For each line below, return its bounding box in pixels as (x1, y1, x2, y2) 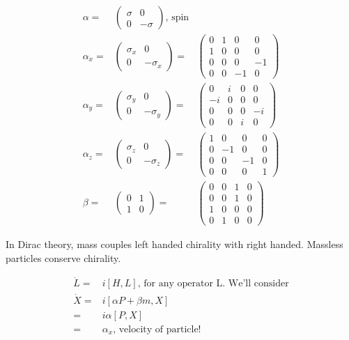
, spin (165, 13, 189, 23)
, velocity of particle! (113, 324, 201, 334)
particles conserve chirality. (6, 250, 121, 265)
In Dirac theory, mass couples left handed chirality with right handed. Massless (6, 236, 343, 251)
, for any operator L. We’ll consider (137, 279, 289, 289)
